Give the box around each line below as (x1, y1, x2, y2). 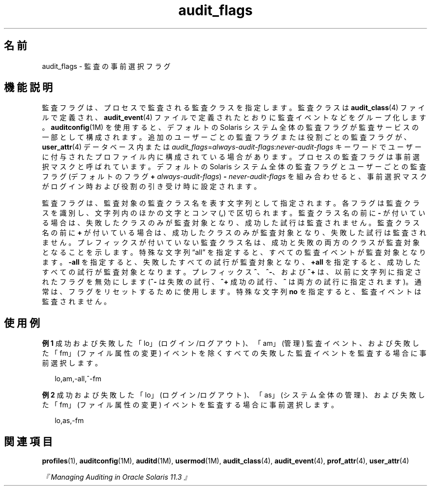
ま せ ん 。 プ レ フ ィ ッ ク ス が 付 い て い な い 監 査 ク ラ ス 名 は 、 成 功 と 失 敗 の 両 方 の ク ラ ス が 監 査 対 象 (42, 238, 420, 247)
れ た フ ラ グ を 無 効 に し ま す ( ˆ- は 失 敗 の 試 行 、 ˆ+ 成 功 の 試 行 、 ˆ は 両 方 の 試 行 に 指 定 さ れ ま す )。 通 (42, 277, 422, 286)
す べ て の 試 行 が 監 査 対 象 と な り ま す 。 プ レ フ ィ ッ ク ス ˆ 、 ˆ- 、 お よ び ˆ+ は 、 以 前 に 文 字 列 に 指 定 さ (42, 268, 422, 276)
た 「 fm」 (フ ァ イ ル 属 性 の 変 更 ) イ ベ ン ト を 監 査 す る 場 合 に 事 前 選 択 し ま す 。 (42, 400, 339, 409)
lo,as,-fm (55, 416, 84, 425)
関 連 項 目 (4, 435, 53, 448)
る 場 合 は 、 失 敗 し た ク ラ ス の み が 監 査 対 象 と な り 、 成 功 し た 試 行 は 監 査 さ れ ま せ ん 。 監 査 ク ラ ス (42, 218, 420, 227)
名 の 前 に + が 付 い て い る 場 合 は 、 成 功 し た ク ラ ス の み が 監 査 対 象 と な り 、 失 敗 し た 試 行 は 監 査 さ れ (42, 228, 427, 237)
